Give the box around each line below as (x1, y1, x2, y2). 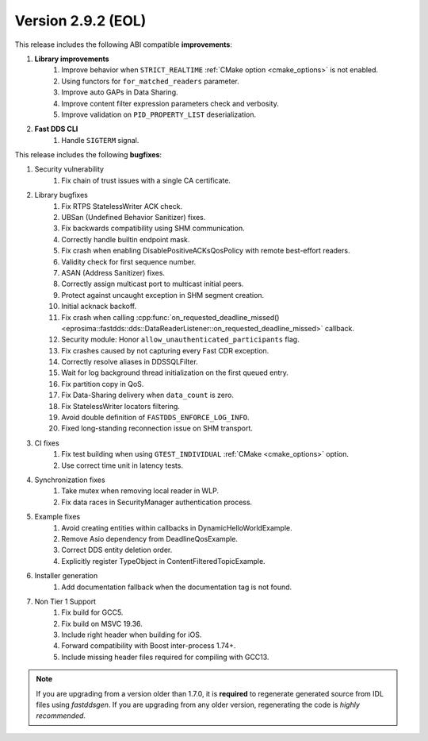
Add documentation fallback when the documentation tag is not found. (61, 582, 292, 592)
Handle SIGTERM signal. (61, 135, 139, 145)
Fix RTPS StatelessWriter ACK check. (61, 201, 182, 210)
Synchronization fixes (34, 475, 106, 484)
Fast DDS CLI (34, 124, 78, 134)
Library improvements (34, 54, 110, 64)
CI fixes (34, 438, 59, 448)
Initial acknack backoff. (61, 302, 137, 311)
